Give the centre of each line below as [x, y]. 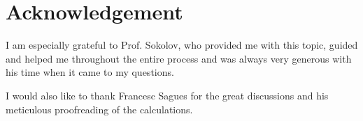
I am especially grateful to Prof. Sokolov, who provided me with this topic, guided [182, 45]
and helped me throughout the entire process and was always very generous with [179, 58]
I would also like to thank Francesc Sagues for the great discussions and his [167, 95]
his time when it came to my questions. [90, 72]
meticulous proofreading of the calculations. [99, 109]
